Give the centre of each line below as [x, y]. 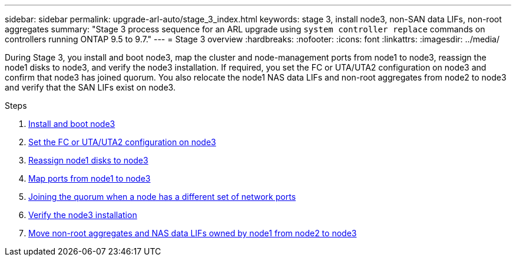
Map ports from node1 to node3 [90, 178]
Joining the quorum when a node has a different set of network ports [162, 197]
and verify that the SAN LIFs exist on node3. [90, 87]
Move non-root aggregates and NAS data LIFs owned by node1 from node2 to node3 [193, 233]
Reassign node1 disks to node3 [88, 160]
